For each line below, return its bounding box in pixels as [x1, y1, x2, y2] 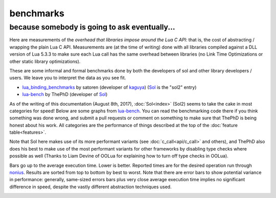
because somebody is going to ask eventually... [9, 22, 175, 32]
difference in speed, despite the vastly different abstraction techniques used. [9, 184, 172, 190]
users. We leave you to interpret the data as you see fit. [9, 75, 126, 81]
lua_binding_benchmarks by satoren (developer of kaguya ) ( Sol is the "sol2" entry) [22, 84, 197, 90]
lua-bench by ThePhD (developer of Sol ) [22, 91, 108, 97]
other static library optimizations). [9, 58, 81, 64]
